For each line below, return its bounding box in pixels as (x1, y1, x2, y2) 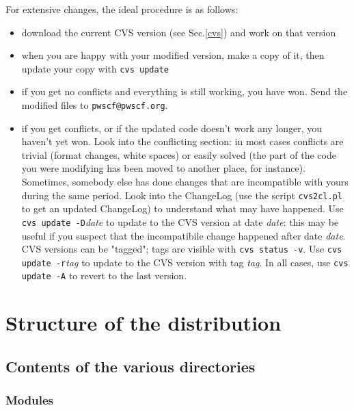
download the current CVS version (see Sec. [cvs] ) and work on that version (21, 25, 336, 39)
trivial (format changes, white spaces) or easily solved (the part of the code (21, 147, 336, 162)
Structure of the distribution (5, 309, 282, 337)
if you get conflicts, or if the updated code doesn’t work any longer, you (21, 120, 323, 135)
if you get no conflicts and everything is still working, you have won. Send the (21, 84, 348, 99)
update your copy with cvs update (21, 61, 169, 75)
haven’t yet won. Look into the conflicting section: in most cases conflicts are (21, 134, 344, 149)
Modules (5, 392, 53, 409)
